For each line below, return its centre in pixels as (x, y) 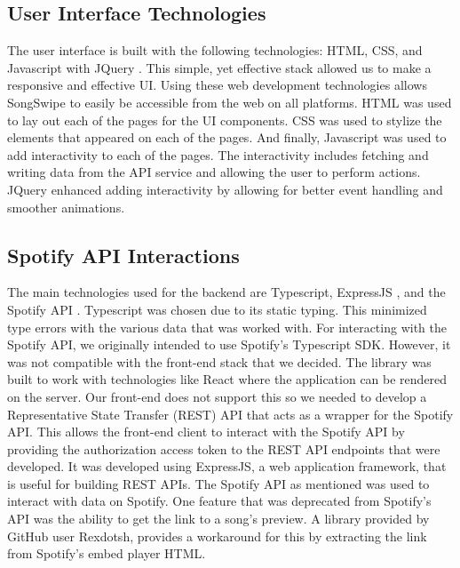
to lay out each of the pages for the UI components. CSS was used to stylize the (225, 120)
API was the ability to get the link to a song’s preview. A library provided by (218, 519)
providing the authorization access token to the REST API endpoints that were (224, 448)
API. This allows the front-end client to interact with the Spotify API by (206, 432)
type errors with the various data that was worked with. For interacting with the (227, 327)
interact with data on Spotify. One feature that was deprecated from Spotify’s (219, 501)
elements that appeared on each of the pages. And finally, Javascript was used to (227, 137)
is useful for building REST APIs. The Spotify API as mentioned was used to (218, 483)
